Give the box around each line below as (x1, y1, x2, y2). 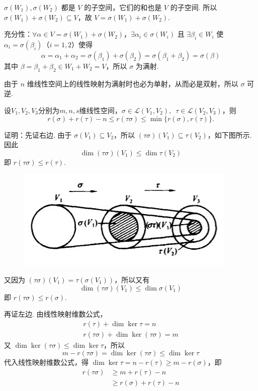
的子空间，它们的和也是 (84, 2, 162, 12)
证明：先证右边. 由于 (4, 129, 72, 140)
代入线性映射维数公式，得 (4, 357, 89, 367)
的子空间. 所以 (170, 2, 217, 12)
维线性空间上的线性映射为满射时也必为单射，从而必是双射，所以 (27, 78, 238, 88)
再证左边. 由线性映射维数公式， (4, 309, 107, 319)
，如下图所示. (207, 129, 252, 140)
